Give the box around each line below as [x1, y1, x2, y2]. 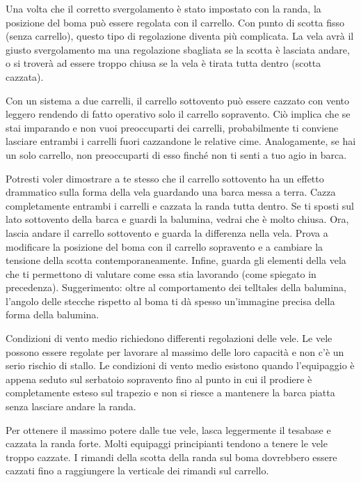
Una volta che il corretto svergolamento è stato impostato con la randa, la [6, 1, 321, 15]
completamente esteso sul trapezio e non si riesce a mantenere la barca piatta [6, 385, 335, 400]
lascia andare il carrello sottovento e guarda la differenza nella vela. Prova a [6, 225, 328, 240]
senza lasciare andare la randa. [6, 399, 136, 414]
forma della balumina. [6, 307, 99, 322]
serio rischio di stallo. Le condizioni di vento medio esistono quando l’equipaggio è [6, 358, 355, 373]
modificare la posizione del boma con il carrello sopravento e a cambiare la [6, 239, 323, 254]
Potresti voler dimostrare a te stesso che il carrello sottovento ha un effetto [6, 171, 324, 185]
